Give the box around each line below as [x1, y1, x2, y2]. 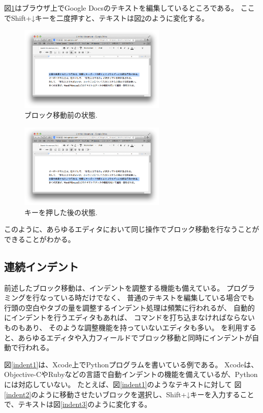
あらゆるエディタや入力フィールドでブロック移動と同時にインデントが [18, 332, 252, 342]
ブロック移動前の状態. [24, 110, 97, 120]
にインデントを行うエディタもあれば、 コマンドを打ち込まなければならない [4, 312, 255, 323]
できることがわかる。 [4, 233, 75, 244]
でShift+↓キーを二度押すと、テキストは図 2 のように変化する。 [4, 12, 209, 23]
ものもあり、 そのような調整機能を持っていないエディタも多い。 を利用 [4, 322, 243, 333]
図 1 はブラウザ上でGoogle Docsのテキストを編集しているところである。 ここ [4, 3, 255, 13]
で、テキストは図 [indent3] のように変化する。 [4, 399, 152, 409]
